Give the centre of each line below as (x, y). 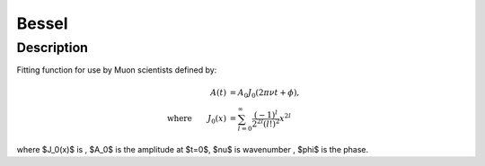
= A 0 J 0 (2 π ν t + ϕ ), (265, 93)
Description (53, 48)
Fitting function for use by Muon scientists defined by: (117, 70)
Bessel (42, 23)
